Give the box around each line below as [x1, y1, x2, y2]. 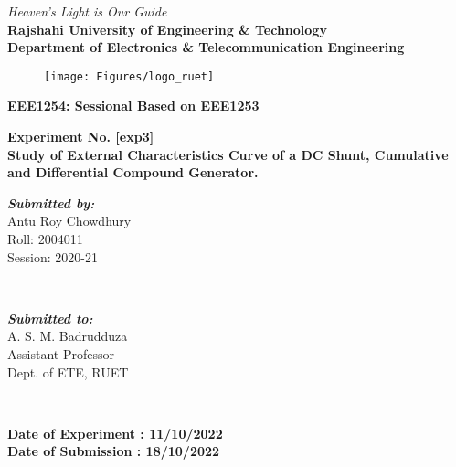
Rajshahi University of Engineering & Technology [7, 19, 327, 38]
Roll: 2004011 [7, 229, 83, 248]
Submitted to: [7, 308, 93, 327]
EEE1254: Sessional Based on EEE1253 [7, 96, 260, 115]
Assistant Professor [7, 344, 114, 363]
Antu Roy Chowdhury [7, 211, 132, 230]
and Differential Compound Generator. [7, 163, 259, 182]
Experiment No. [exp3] [7, 127, 154, 146]
